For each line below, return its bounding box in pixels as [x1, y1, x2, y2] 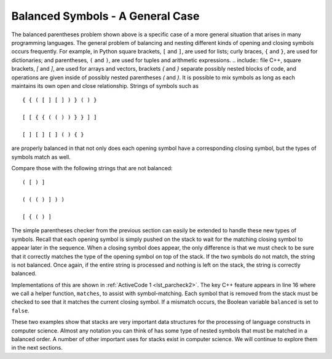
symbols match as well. [11, 153, 71, 160]
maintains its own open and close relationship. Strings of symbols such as [11, 82, 199, 89]
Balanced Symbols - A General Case [11, 9, 200, 23]
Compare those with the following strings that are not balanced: [11, 165, 173, 172]
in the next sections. [11, 344, 63, 352]
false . [11, 307, 30, 314]
